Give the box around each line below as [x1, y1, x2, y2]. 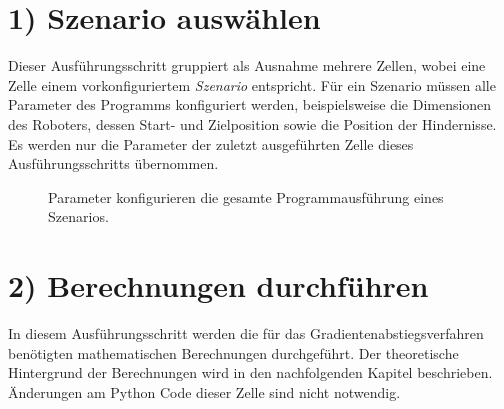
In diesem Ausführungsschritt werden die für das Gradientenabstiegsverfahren [8, 323, 484, 343]
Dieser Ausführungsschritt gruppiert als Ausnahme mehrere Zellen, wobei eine [8, 55, 486, 76]
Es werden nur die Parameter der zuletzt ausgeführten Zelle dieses [8, 133, 414, 154]
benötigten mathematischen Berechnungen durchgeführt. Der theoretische [8, 342, 459, 363]
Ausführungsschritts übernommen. [8, 153, 219, 174]
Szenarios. [48, 206, 109, 227]
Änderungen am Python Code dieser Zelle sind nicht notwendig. [8, 381, 401, 402]
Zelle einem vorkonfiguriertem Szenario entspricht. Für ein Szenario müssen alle [8, 74, 496, 95]
